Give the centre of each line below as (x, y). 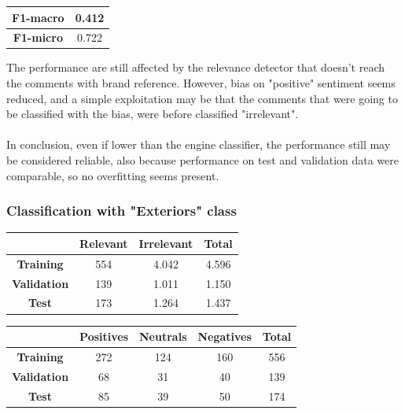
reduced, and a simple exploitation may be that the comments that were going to (202, 98)
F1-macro (38, 17)
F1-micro (38, 37)
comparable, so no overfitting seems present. (113, 175)
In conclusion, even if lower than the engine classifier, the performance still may (199, 144)
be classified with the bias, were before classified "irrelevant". (153, 114)
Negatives (225, 336)
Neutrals (163, 336)
